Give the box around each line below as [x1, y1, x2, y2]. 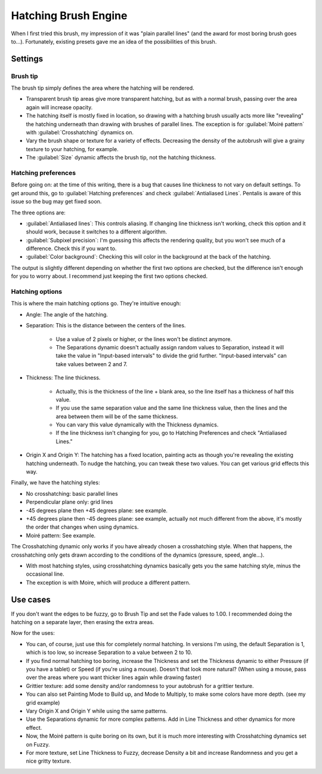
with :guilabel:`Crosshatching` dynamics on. [26, 129, 134, 136]
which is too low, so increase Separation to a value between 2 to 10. [26, 649, 193, 656]
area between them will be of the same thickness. [55, 413, 178, 420]
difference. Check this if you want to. [26, 245, 117, 252]
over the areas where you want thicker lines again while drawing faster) [26, 674, 202, 681]
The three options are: [11, 209, 66, 216]
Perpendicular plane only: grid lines [26, 499, 113, 506]
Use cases [11, 594, 51, 604]
